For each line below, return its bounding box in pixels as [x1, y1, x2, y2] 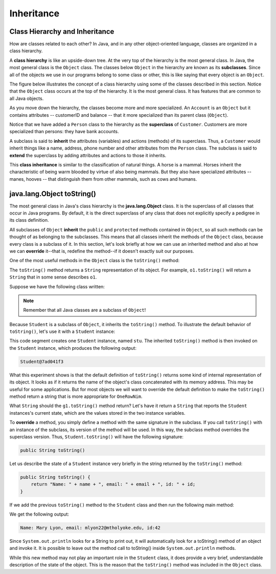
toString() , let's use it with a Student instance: [9, 328, 116, 335]
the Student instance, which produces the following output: [9, 345, 136, 351]
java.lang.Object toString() [9, 189, 97, 198]
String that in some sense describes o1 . [9, 274, 97, 280]
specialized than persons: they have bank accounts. [9, 129, 120, 135]
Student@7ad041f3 [20, 358, 64, 365]
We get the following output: [9, 511, 69, 517]
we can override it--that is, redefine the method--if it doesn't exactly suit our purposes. [9, 248, 194, 254]
